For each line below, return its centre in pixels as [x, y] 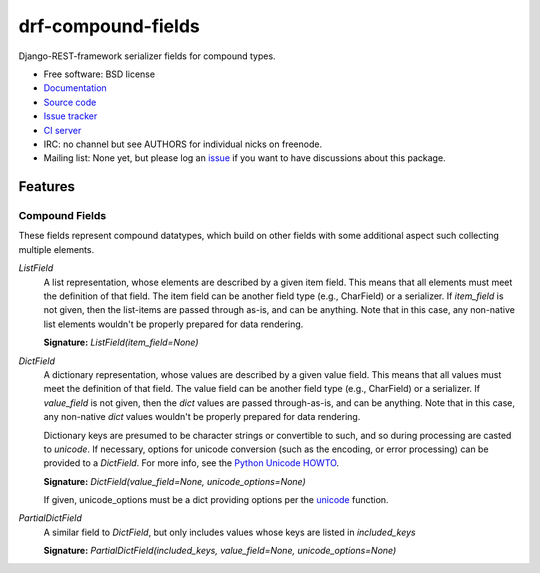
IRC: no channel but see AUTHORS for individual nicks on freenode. [183, 144]
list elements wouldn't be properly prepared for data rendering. [173, 324]
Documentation [75, 88]
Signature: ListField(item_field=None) [121, 342]
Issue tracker [70, 116]
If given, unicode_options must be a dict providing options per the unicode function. [216, 500]
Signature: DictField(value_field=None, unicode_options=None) [175, 481]
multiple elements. [56, 249]
